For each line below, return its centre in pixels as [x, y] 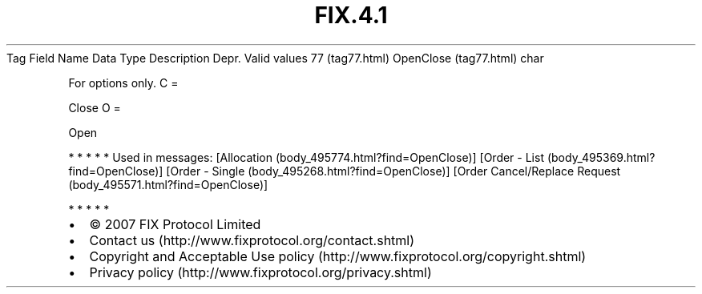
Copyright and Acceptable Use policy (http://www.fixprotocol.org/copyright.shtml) [338, 256]
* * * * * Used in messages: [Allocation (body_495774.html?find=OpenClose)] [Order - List [306, 157]
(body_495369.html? [601, 157]
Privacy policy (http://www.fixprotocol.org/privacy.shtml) [260, 272]
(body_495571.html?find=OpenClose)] [168, 184]
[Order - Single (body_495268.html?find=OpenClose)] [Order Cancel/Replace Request [393, 171]
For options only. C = [123, 83]
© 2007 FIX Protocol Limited [175, 224]
